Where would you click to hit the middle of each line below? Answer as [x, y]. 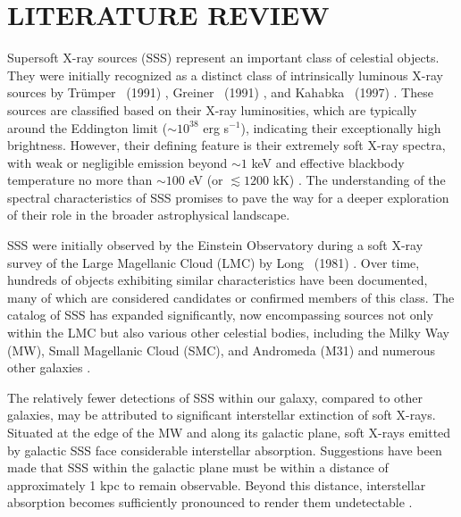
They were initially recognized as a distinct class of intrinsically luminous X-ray [225, 75]
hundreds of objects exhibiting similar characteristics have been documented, [218, 280]
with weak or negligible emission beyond [117, 162]
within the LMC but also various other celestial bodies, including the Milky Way [228, 333]
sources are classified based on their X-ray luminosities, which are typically [212, 109]
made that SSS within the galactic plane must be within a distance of [198, 467]
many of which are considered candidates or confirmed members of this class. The [231, 297]
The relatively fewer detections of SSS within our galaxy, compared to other [215, 397]
